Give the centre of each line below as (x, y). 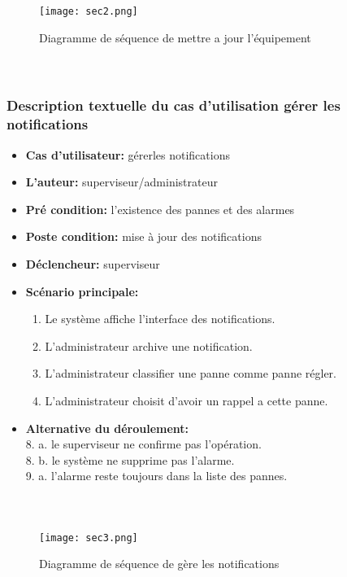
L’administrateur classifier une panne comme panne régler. (191, 373)
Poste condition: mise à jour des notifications (143, 236)
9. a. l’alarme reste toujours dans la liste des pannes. (156, 476)
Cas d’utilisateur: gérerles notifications (128, 154)
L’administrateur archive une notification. (149, 345)
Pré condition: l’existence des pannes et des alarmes (160, 209)
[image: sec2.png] (89, 11)
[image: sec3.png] (89, 538)
